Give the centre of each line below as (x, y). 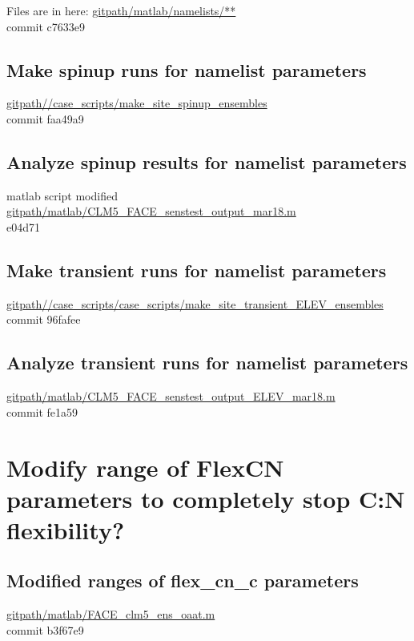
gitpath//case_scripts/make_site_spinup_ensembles (137, 103)
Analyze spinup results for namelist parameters (207, 161)
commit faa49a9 (45, 118)
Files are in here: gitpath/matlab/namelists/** (121, 10)
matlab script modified (62, 195)
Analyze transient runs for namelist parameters (207, 363)
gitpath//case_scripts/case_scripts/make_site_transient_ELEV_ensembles (195, 303)
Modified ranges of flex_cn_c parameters (183, 581)
